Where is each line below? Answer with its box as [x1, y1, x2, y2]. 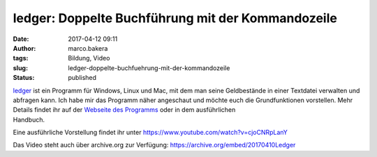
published [68, 74, 97, 82]
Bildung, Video [68, 54, 110, 63]
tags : [13, 54, 29, 63]
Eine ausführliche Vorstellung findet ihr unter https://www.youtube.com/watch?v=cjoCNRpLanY [13, 129, 288, 137]
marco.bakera [68, 44, 108, 52]
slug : [13, 63, 28, 72]
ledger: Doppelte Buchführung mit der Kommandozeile [13, 10, 338, 26]
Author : [13, 44, 36, 52]
